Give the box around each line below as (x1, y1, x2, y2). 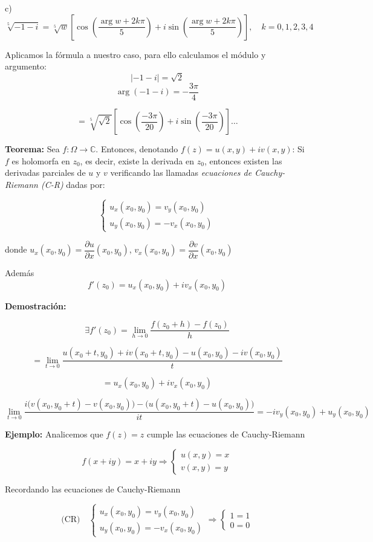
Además (5, 266, 34, 279)
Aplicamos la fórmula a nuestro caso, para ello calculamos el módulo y (5, 48, 266, 60)
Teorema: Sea (5, 143, 60, 155)
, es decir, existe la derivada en (80, 154, 195, 167)
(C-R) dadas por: (41, 178, 105, 190)
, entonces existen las (204, 154, 282, 167)
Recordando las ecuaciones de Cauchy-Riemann (5, 482, 181, 495)
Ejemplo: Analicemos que (5, 428, 103, 440)
